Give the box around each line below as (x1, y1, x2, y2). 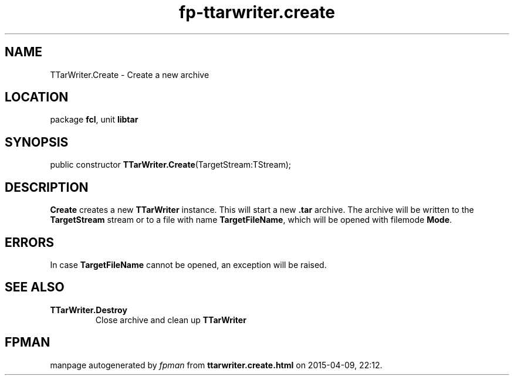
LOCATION (5, 90, 69, 105)
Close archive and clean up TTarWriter (95, 314, 246, 325)
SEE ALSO (5, 280, 65, 295)
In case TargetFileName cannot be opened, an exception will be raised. (50, 259, 327, 270)
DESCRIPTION (5, 179, 89, 195)
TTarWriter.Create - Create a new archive (50, 69, 209, 80)
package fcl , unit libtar (50, 114, 138, 125)
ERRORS (5, 235, 55, 250)
